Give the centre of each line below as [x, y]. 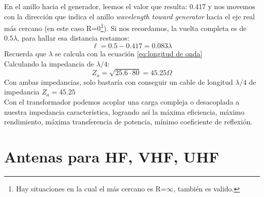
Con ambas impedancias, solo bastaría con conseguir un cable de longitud [119, 81]
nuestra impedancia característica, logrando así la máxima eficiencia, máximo [124, 111]
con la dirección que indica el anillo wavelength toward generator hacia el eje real [129, 16]
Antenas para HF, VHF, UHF [112, 156]
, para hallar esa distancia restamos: [73, 38]
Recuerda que [25, 54]
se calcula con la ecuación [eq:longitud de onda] [129, 54]
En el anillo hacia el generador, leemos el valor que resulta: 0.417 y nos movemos [130, 6]
